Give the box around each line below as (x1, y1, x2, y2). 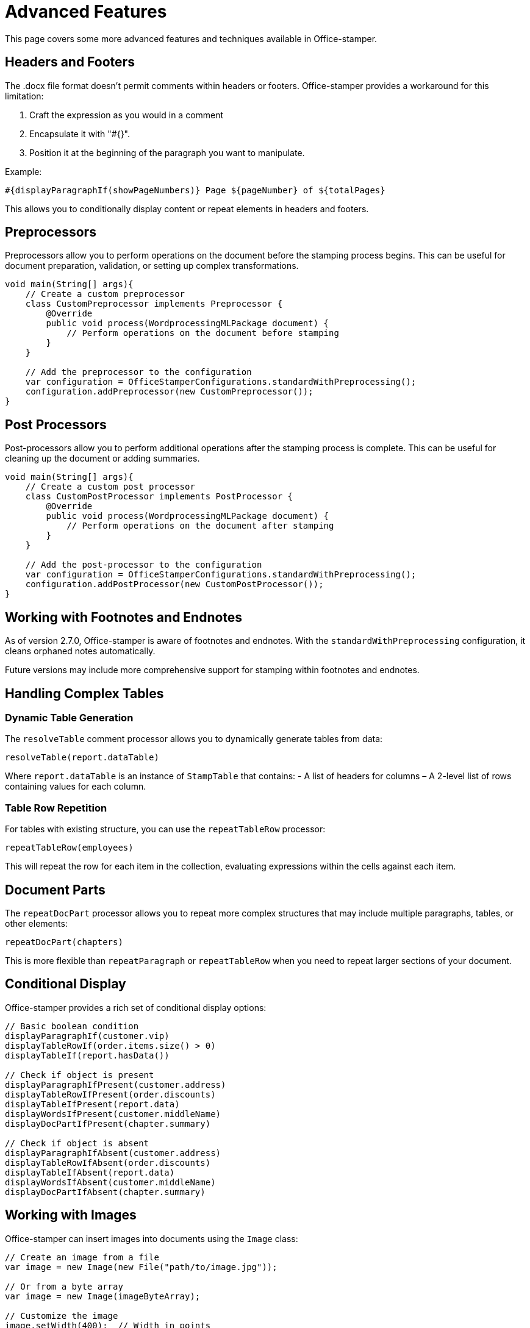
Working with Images (5, 1207, 137, 1223)
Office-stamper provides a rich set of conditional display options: (5, 1002, 267, 1013)
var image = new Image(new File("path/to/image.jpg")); (5, 1262, 278, 1272)
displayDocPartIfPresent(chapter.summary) (5, 1118, 211, 1129)
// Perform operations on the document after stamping (66, 521, 334, 531)
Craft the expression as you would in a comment (29, 109, 224, 120)
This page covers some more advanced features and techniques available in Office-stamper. (5, 33, 378, 44)
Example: (5, 166, 42, 177)
